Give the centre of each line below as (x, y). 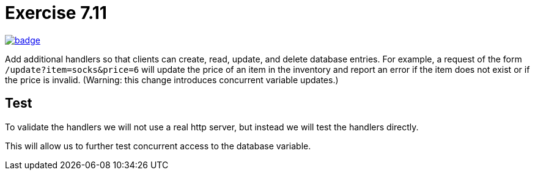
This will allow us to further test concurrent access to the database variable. (158, 146)
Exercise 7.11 (56, 13)
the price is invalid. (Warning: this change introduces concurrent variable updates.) (172, 80)
